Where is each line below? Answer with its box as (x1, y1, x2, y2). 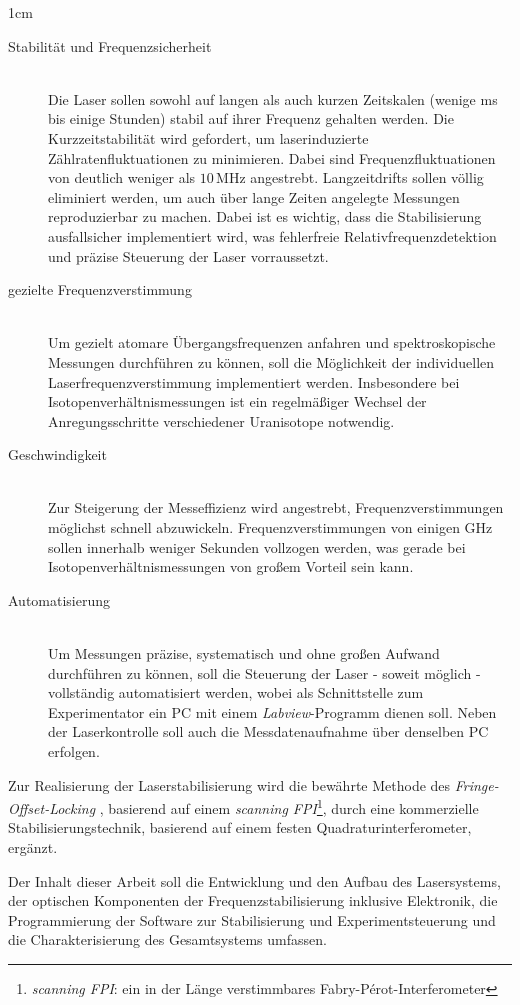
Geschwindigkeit (8, 444, 107, 465)
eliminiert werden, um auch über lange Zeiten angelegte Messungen (48, 186, 460, 207)
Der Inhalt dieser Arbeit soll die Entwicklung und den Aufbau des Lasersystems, (8, 870, 501, 891)
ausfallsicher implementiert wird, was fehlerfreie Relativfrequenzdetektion (48, 225, 497, 246)
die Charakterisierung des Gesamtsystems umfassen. (8, 929, 327, 950)
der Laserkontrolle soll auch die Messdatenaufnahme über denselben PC (48, 721, 489, 742)
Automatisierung (8, 589, 111, 610)
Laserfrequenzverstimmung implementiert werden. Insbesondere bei (48, 371, 460, 392)
